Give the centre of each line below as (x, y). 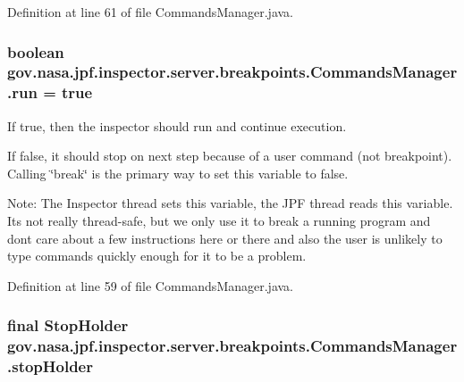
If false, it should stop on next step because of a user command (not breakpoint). (230, 156)
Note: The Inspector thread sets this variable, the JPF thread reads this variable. (230, 203)
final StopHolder (68, 325)
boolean (36, 51)
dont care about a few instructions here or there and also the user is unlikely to (225, 238)
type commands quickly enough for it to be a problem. (157, 256)
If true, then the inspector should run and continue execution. (177, 125)
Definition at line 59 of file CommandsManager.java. (150, 285)
